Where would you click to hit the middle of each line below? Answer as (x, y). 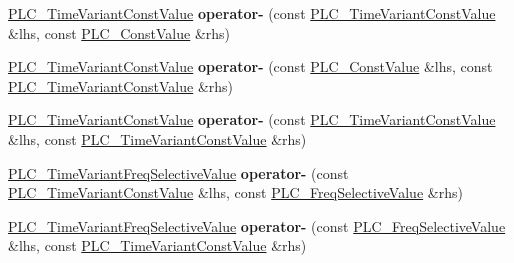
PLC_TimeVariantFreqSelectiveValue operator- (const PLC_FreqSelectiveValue (257, 225)
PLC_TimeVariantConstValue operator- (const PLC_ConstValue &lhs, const (250, 66)
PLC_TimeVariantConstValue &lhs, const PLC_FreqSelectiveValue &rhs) (235, 192)
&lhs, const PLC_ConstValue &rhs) (119, 32)
